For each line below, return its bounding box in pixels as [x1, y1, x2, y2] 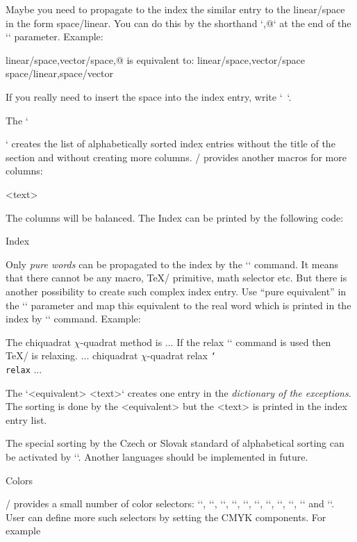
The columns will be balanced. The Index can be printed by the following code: [6, 210, 344, 224]
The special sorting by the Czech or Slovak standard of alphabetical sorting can [6, 436, 344, 450]
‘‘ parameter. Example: [6, 29, 103, 44]
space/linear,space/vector [6, 66, 113, 81]
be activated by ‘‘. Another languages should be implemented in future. [6, 449, 308, 463]
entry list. [6, 412, 47, 427]
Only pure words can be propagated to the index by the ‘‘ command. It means [6, 256, 338, 271]
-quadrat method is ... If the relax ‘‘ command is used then [80, 334, 331, 349]
